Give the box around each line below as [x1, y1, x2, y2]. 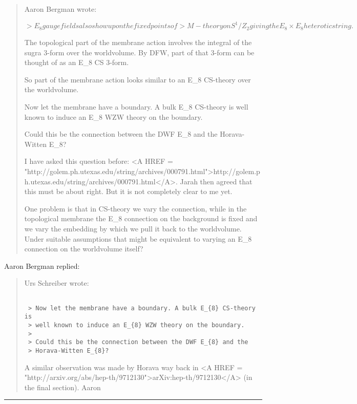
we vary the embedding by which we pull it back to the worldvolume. [24, 223, 242, 233]
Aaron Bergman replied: [4, 260, 80, 271]
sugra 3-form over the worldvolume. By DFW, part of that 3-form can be [24, 47, 255, 57]
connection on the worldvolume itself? [24, 243, 143, 254]
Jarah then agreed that [180, 176, 253, 186]
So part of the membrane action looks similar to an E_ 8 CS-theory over [24, 74, 251, 84]
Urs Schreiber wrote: [24, 278, 89, 288]
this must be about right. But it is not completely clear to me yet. [24, 186, 233, 197]
